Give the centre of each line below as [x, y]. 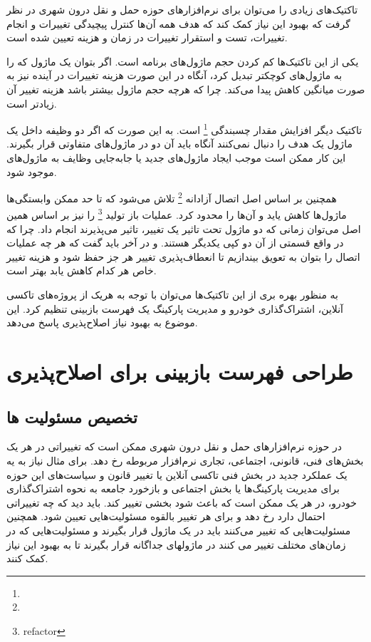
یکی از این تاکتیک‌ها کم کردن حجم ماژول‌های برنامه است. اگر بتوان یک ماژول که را [183, 61]
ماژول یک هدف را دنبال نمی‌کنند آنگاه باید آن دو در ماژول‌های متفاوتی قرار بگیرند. [179, 144]
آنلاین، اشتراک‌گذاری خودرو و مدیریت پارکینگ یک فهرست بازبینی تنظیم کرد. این [175, 308]
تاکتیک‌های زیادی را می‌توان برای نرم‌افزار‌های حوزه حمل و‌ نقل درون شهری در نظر [182, 9]
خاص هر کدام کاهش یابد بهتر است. [82, 270]
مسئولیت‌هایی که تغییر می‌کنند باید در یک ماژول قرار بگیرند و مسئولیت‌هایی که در [179, 530]
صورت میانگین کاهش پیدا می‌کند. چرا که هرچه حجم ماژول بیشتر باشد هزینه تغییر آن [186, 89]
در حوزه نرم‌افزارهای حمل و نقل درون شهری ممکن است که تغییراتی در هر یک [174, 446]
